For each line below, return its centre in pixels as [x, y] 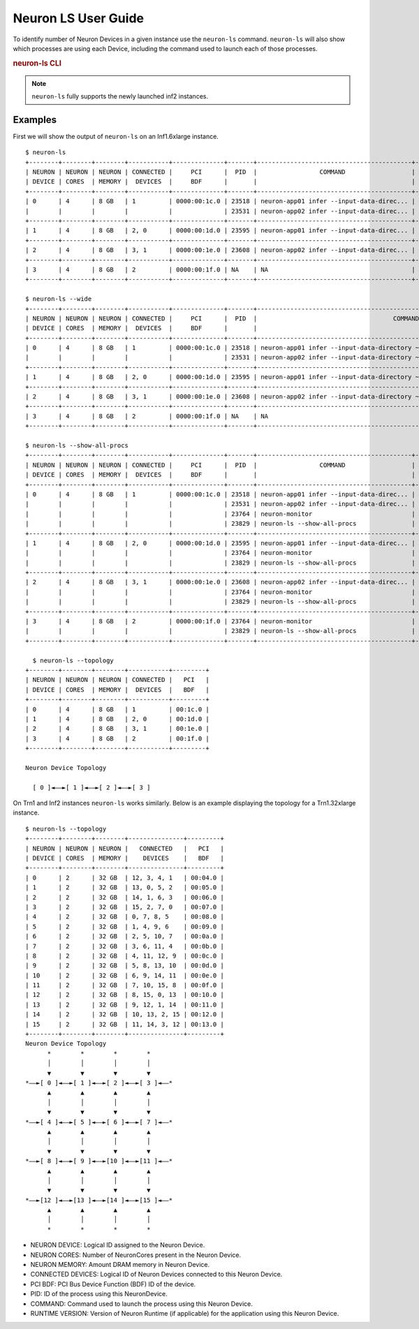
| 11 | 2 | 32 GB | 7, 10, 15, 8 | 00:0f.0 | [125, 985]
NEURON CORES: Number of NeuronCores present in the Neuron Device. [136, 1255]
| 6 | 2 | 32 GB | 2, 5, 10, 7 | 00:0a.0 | [125, 936]
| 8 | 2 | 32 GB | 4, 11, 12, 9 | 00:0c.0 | [125, 956]
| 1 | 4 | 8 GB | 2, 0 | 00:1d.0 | [117, 719]
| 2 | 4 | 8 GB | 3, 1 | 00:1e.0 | [117, 729]
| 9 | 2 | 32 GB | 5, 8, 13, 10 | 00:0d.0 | [125, 966]
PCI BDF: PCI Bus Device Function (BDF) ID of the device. [113, 1284]
